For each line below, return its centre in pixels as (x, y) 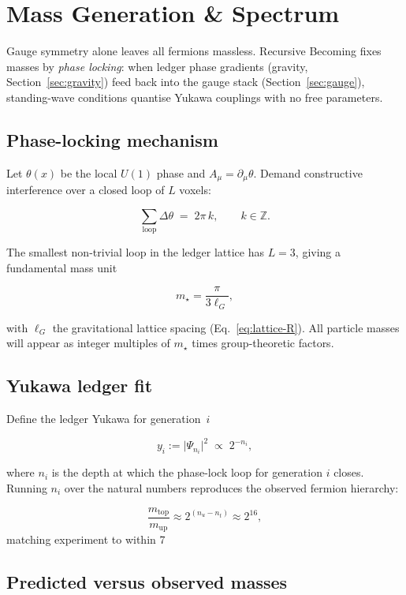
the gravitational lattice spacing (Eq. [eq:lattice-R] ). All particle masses (226, 327)
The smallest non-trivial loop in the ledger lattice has (135, 252)
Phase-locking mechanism (112, 139)
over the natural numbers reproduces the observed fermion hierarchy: (231, 487)
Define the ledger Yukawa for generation (104, 419)
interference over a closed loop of (86, 190)
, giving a (318, 252)
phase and (181, 172)
